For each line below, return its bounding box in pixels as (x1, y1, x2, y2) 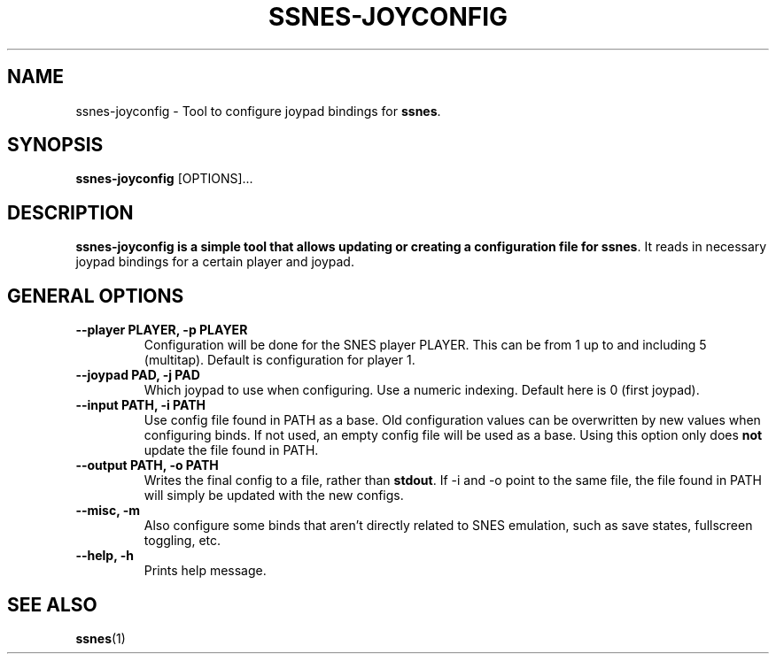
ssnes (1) (75, 630, 126, 646)
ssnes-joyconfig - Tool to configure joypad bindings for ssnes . (75, 103, 441, 119)
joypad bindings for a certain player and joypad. (75, 254, 354, 270)
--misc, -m (75, 503, 141, 519)
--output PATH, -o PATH (75, 457, 219, 473)
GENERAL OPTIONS (7, 284, 184, 307)
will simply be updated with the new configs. (144, 488, 404, 503)
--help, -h (75, 548, 134, 564)
